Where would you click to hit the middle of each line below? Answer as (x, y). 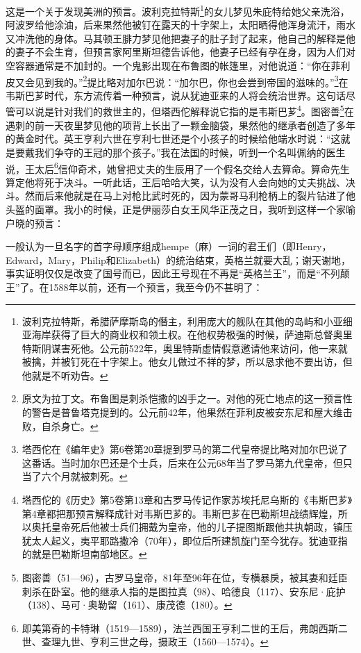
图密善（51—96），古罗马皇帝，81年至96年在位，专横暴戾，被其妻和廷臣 (185, 577)
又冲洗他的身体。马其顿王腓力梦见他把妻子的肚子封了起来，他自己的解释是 (176, 38)
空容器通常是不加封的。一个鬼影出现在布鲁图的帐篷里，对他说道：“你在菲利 (178, 66)
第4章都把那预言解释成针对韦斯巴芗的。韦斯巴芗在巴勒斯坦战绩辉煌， (180, 513)
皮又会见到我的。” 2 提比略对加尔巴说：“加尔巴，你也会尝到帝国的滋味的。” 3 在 (177, 81)
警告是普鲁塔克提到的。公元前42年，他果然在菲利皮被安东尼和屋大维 (187, 412)
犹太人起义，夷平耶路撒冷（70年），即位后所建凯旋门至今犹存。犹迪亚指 (185, 540)
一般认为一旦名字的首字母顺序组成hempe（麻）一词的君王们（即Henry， (169, 246)
